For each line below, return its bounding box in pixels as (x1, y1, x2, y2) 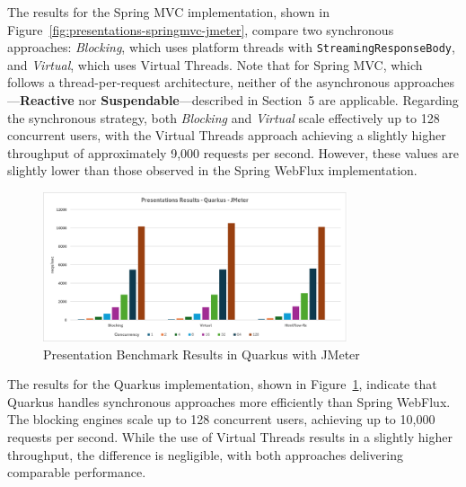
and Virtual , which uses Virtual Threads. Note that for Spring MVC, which (7, 55, 423, 74)
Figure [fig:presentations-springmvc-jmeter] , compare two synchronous (7, 20, 394, 39)
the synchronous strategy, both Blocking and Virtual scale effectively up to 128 (7, 108, 440, 127)
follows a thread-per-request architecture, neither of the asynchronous (7, 73, 391, 92)
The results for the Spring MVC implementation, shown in (7, 3, 330, 21)
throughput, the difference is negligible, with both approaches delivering (7, 445, 403, 464)
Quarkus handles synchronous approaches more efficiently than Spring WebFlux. (7, 392, 451, 411)
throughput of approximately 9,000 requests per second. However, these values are (7, 143, 460, 162)
